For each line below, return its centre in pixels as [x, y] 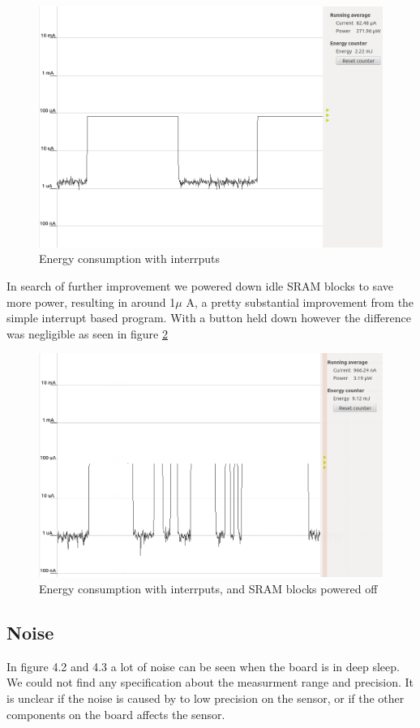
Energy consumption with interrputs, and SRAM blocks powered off [208, 588]
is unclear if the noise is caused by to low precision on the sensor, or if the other [206, 698]
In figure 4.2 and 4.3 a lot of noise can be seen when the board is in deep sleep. [203, 666]
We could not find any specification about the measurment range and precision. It [210, 682]
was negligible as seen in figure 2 [87, 333]
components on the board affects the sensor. [116, 714]
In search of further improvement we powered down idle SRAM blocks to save [200, 285]
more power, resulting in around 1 [91, 302]
